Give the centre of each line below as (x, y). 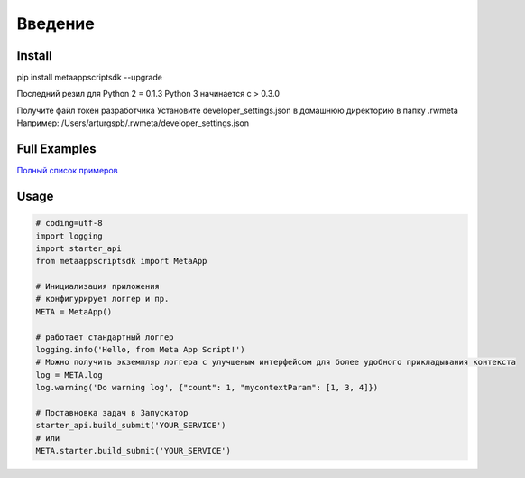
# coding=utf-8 (69, 223)
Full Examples (56, 149)
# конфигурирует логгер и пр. (102, 299)
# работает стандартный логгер (105, 337)
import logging (69, 236)
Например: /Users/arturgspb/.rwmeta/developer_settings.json (133, 123)
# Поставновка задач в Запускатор (112, 412)
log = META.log (69, 375)
